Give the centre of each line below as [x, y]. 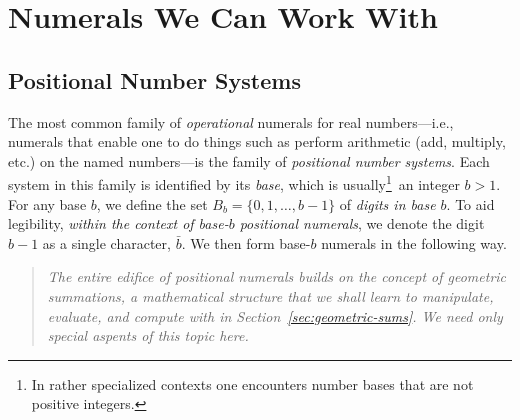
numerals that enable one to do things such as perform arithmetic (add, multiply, [257, 141]
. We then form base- [246, 242]
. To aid [470, 203]
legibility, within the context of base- [118, 223]
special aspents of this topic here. [148, 335]
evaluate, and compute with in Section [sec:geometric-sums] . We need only [275, 315]
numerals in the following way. [414, 242]
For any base [47, 203]
